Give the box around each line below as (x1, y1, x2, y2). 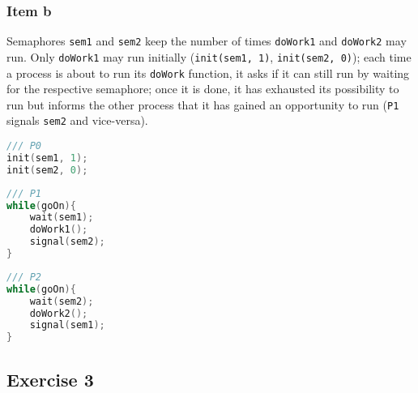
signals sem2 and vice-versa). (6, 112, 148, 129)
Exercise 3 (6, 366, 94, 391)
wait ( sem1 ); (29, 211, 94, 224)
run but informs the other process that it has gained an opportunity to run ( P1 (6, 96, 399, 113)
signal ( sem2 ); (29, 236, 105, 248)
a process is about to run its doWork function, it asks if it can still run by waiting (6, 64, 410, 81)
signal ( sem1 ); (29, 319, 105, 331)
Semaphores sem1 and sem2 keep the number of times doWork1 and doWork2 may (6, 32, 407, 49)
